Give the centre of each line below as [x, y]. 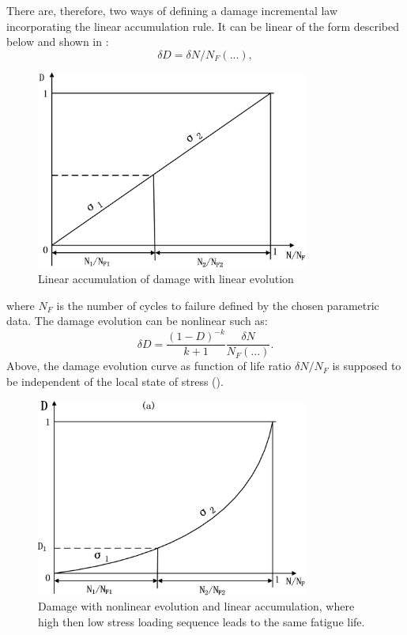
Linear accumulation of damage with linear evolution [166, 279]
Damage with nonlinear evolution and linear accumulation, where [196, 606]
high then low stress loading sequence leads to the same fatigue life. [202, 621]
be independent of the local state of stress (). [115, 382]
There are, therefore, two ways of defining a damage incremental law [172, 10]
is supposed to [367, 366]
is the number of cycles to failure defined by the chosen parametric [218, 305]
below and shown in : [58, 42]
